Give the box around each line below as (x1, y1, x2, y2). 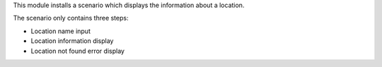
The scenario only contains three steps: (13, 14, 129, 23)
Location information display (30, 37, 114, 45)
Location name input (30, 27, 91, 35)
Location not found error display (30, 47, 125, 55)
